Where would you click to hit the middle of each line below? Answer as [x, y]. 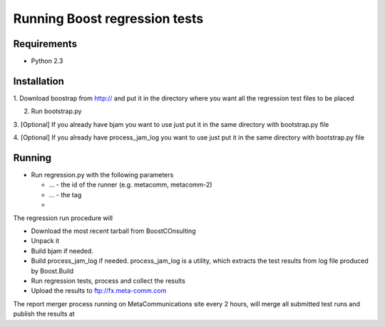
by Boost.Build [52, 271]
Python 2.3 [47, 61]
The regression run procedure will [63, 218]
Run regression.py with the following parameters [102, 175]
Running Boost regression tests [108, 19]
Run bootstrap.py [56, 111]
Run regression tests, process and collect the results [108, 281]
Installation [38, 81]
